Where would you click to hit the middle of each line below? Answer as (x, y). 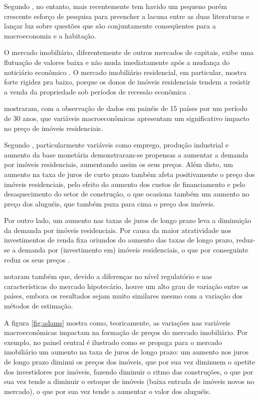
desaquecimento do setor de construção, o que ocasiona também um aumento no (127, 194)
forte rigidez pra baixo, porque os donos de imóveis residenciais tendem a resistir (127, 82)
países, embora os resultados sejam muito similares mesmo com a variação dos (123, 296)
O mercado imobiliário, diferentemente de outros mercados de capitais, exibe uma (129, 52)
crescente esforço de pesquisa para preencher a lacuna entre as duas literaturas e (127, 16)
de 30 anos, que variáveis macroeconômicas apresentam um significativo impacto (127, 118)
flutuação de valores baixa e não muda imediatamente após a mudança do (117, 62)
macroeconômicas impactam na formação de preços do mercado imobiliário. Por (126, 332)
